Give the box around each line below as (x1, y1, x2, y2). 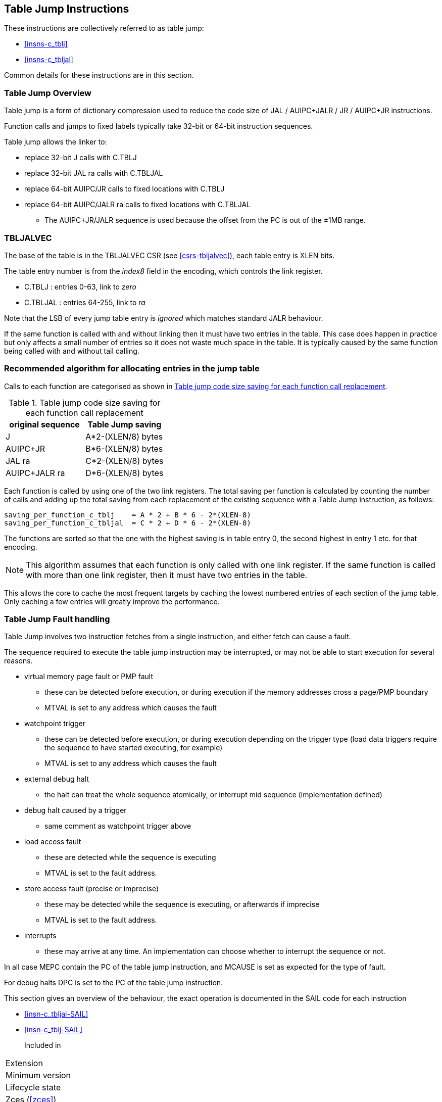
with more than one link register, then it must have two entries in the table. (26, 569, 308, 580)
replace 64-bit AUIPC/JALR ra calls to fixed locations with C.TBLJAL (24, 200, 251, 209)
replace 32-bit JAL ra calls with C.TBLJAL (24, 169, 163, 178)
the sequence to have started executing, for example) (44, 743, 223, 752)
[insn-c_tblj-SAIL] (24, 1025, 83, 1034)
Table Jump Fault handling (4, 614, 110, 625)
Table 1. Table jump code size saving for (8, 397, 161, 408)
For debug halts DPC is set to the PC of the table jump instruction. (4, 978, 223, 987)
